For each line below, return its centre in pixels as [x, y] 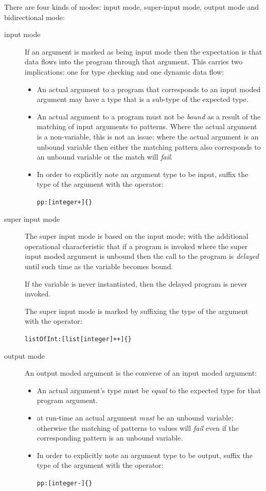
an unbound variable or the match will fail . [105, 157]
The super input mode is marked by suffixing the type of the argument [137, 311]
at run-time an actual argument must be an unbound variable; [135, 417]
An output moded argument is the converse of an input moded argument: [141, 373]
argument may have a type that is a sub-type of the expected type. [143, 99]
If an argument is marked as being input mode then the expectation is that [144, 51]
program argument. [67, 400]
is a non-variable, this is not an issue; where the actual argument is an [148, 136]
